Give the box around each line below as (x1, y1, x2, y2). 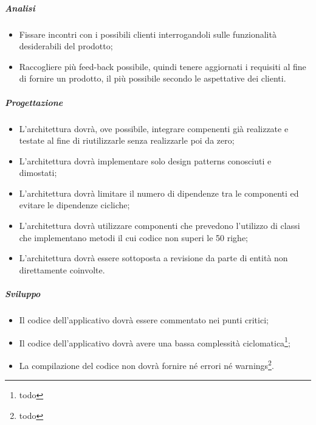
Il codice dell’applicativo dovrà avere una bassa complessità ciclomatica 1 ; (19, 334, 290, 349)
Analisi (5, 1, 35, 14)
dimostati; (19, 166, 57, 179)
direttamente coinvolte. (19, 263, 105, 276)
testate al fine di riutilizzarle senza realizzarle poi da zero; (19, 134, 235, 147)
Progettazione (5, 96, 63, 108)
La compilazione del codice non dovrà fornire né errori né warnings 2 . (19, 357, 274, 371)
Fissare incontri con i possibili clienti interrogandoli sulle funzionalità (19, 27, 276, 40)
